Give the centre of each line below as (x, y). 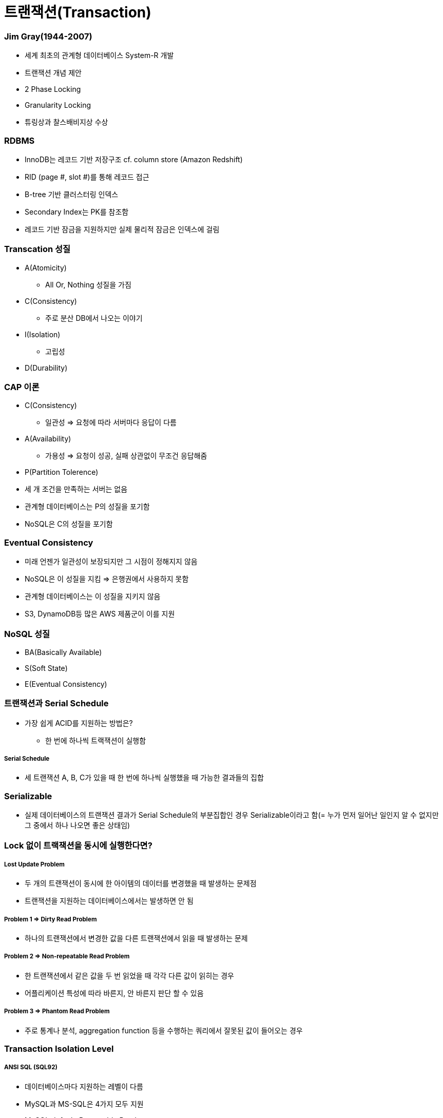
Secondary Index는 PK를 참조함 (77, 211)
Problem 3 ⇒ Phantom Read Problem (57, 1011)
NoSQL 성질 (27, 634)
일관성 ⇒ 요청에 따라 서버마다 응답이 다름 (111, 422)
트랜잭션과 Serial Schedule (56, 703)
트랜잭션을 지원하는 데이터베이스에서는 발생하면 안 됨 (109, 901)
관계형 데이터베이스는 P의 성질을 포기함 (87, 507)
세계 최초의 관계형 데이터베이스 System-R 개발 (99, 55)
